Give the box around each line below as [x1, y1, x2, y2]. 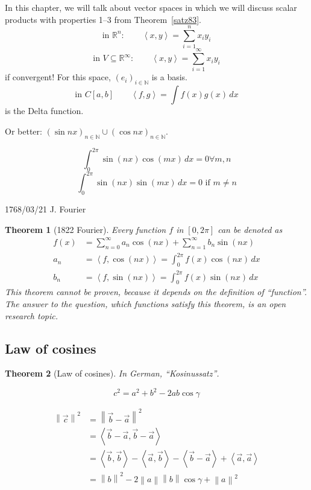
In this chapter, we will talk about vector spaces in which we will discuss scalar [5, 1, 297, 13]
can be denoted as [218, 223, 283, 235]
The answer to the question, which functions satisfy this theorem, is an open [5, 297, 286, 310]
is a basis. [151, 71, 187, 83]
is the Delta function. [5, 104, 84, 117]
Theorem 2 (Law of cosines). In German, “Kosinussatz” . [5, 367, 219, 380]
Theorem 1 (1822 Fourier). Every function [5, 223, 166, 235]
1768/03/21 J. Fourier [5, 203, 86, 215]
